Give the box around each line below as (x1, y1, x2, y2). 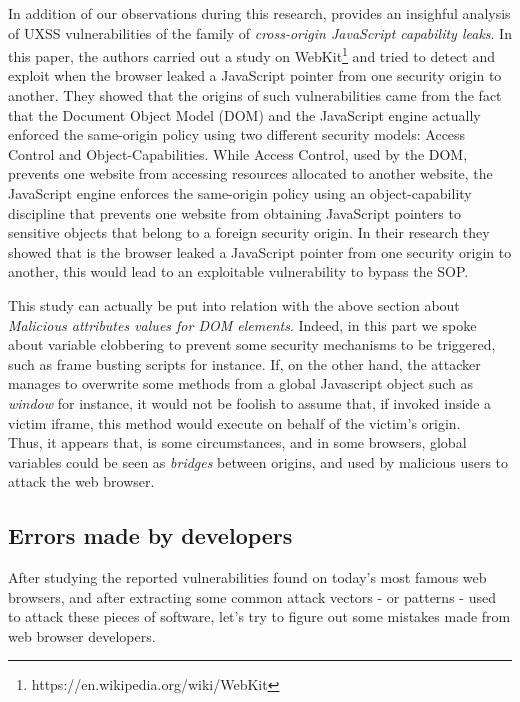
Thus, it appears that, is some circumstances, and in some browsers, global (8, 432, 467, 453)
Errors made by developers (8, 520, 293, 551)
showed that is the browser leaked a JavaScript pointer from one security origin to (8, 241, 512, 262)
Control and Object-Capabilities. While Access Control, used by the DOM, (8, 143, 468, 164)
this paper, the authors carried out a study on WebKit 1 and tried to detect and (8, 43, 495, 66)
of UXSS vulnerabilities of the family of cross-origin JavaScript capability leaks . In (8, 22, 512, 43)
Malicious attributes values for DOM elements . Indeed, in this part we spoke (8, 314, 477, 335)
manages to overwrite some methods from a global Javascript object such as (8, 373, 474, 394)
